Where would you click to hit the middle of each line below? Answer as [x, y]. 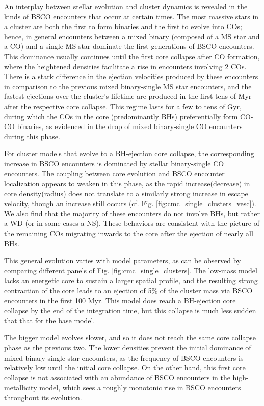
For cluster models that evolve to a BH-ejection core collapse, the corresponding [129, 153]
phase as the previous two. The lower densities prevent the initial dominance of [128, 347]
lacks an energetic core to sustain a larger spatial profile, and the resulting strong [131, 280]
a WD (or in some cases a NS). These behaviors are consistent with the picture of [132, 223]
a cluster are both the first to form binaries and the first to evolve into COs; [123, 26]
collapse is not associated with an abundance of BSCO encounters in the [117, 377]
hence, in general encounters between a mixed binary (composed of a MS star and [132, 36]
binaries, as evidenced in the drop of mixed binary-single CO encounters [130, 126]
